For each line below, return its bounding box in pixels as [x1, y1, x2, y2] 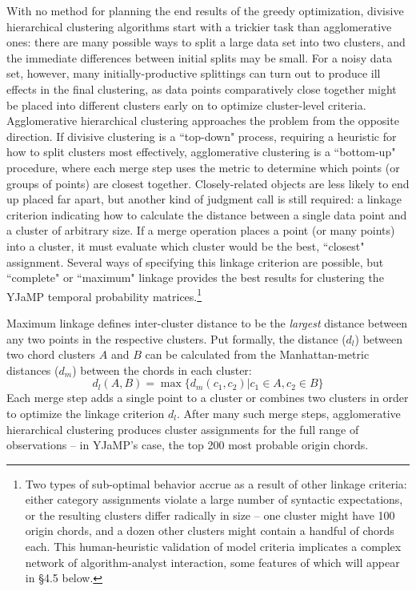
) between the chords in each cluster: [72, 361, 252, 378]
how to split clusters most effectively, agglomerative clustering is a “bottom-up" [6, 143, 396, 160]
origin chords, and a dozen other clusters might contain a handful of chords [25, 522, 394, 539]
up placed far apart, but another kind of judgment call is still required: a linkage [6, 191, 402, 207]
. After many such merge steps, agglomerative [176, 404, 401, 421]
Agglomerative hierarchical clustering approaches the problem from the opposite [6, 112, 399, 129]
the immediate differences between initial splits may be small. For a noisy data [6, 49, 393, 66]
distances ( [6, 361, 59, 378]
